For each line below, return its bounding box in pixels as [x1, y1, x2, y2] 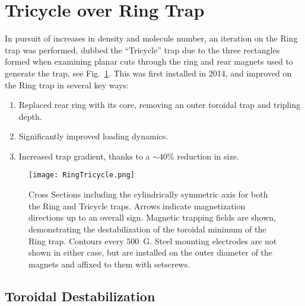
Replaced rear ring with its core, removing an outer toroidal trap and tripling [18, 98, 301, 111]
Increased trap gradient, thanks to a [18, 149, 150, 162]
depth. [18, 110, 42, 122]
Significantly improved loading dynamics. [18, 130, 169, 142]
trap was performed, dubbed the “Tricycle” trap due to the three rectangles [5, 43, 280, 56]
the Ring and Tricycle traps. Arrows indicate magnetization [28, 199, 246, 212]
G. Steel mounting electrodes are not [143, 234, 277, 247]
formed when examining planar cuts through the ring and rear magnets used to [5, 55, 293, 68]
